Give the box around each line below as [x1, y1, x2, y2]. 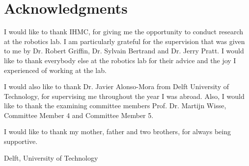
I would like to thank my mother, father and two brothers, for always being [4, 126, 231, 137]
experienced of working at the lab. [4, 65, 107, 75]
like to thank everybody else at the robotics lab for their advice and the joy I [4, 55, 236, 65]
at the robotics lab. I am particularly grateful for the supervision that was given [4, 36, 245, 46]
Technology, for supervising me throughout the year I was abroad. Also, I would [4, 91, 245, 101]
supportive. [4, 136, 38, 146]
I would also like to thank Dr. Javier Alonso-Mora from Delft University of [4, 81, 229, 92]
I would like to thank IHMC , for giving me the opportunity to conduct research [4, 26, 244, 37]
